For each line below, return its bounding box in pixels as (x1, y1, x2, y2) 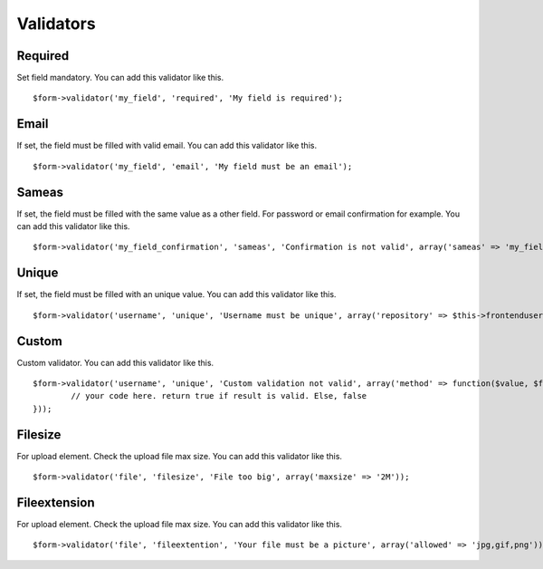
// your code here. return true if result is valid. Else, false (71, 391, 367, 401)
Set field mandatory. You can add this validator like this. (16, 72, 224, 83)
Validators (16, 14, 96, 34)
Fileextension (16, 495, 95, 510)
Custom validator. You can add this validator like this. (16, 357, 214, 368)
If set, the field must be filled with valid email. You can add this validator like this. (16, 140, 317, 151)
